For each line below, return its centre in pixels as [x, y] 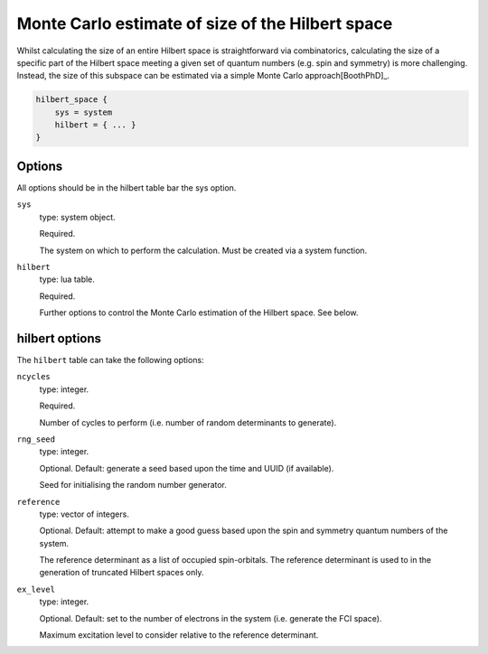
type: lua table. [67, 279]
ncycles [34, 377]
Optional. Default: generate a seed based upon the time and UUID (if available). [187, 468]
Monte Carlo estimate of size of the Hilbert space [205, 23]
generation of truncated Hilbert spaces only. [122, 573]
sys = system [84, 112]
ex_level [36, 589]
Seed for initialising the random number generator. [133, 485]
